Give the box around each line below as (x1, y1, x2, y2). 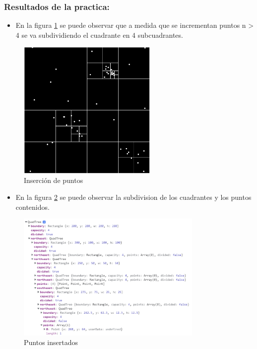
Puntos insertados (24, 337, 78, 348)
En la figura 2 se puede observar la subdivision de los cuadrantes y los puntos (15, 191, 252, 202)
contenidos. (15, 201, 50, 212)
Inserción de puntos (24, 175, 83, 185)
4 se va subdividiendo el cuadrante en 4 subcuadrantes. (15, 29, 183, 40)
